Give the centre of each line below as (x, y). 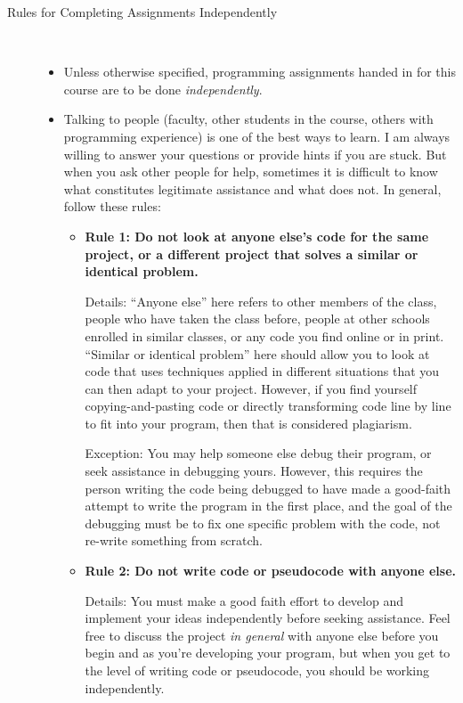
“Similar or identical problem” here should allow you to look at (257, 353)
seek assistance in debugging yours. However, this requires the (254, 471)
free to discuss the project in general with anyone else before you (262, 635)
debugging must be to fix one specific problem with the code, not (263, 523)
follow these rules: (112, 206)
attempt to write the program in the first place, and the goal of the (268, 506)
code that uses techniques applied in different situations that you (262, 371)
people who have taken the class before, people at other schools (257, 319)
